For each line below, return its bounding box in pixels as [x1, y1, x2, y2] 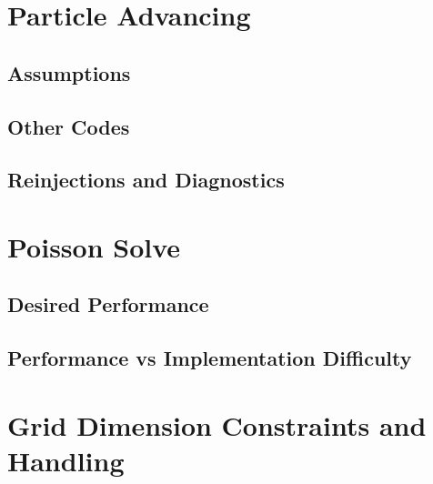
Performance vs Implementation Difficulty [7, 344, 412, 372]
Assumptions [7, 58, 131, 86]
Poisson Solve [7, 227, 181, 265]
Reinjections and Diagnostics [7, 166, 285, 194]
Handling [7, 442, 125, 479]
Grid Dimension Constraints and [7, 406, 427, 443]
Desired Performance [7, 290, 209, 318]
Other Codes [7, 112, 130, 140]
